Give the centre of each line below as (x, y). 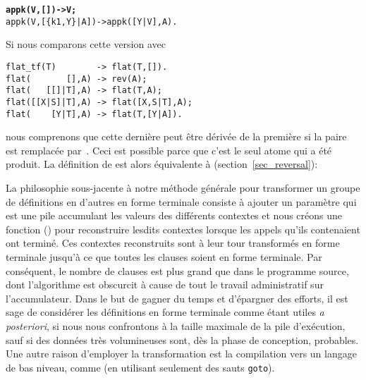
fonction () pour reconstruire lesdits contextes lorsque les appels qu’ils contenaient (183, 229)
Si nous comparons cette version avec (86, 44)
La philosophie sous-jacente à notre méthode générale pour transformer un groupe (183, 187)
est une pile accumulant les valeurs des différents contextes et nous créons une (174, 215)
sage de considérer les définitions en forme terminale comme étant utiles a (165, 312)
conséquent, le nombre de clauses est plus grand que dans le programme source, (177, 270)
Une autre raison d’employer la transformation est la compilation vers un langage (181, 354)
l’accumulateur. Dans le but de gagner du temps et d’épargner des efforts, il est (177, 298)
